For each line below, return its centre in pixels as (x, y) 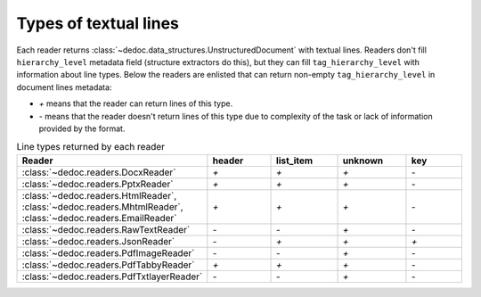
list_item (295, 161)
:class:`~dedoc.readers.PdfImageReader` (108, 252)
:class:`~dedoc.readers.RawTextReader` (106, 229)
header (228, 161)
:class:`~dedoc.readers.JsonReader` (98, 241)
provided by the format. (82, 128)
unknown (363, 161)
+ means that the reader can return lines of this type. (136, 103)
